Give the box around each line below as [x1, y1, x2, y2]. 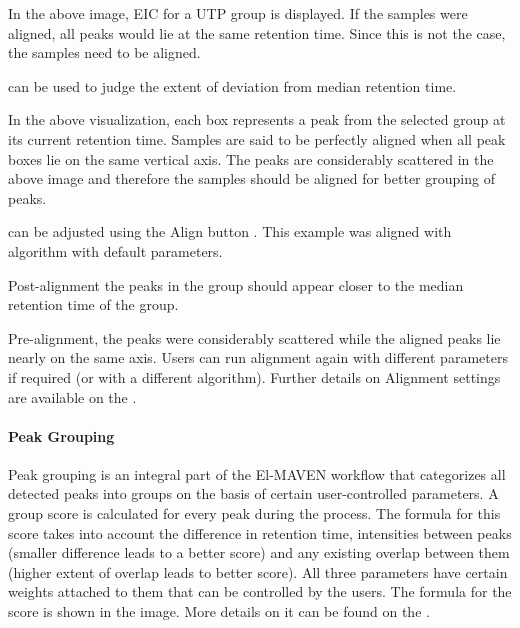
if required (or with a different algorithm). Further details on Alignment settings [8, 366, 501, 387]
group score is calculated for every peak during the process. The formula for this [8, 503, 501, 524]
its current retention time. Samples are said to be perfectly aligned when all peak [8, 128, 506, 149]
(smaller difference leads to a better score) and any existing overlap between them [8, 542, 510, 563]
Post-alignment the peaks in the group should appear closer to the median [8, 274, 464, 295]
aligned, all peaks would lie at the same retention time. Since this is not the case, [8, 22, 506, 43]
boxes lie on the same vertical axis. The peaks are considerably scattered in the [8, 148, 494, 169]
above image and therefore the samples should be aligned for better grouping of [8, 168, 495, 189]
